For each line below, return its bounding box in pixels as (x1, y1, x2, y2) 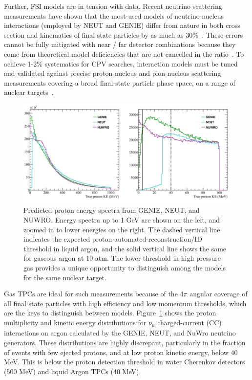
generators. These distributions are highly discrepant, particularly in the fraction (4, 337, 246, 347)
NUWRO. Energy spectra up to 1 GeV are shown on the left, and (23, 215, 220, 225)
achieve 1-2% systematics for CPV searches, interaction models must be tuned (4, 58, 238, 68)
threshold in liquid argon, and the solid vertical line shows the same (23, 243, 227, 253)
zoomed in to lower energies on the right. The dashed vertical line (23, 224, 220, 234)
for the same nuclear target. (23, 272, 106, 282)
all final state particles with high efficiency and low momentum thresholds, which (4, 298, 247, 308)
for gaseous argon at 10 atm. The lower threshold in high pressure (23, 253, 221, 263)
